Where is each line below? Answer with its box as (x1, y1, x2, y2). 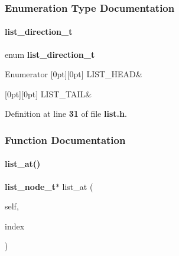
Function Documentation (5, 132, 126, 147)
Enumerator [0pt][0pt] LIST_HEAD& (5, 68, 142, 80)
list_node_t (5, 180, 56, 192)
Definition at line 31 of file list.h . (5, 107, 127, 120)
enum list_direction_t (5, 48, 95, 60)
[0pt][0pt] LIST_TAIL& (5, 87, 92, 100)
